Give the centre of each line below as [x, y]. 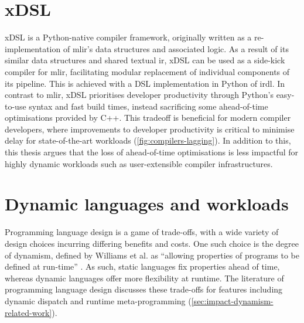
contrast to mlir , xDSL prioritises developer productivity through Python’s [139, 95]
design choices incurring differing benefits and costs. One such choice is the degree [152, 243]
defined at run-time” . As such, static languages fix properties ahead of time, [142, 266]
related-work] [28, 312]
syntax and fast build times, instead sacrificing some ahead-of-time [148, 106]
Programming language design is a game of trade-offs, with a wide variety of [142, 232]
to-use [16, 106]
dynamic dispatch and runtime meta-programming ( [98, 300]
